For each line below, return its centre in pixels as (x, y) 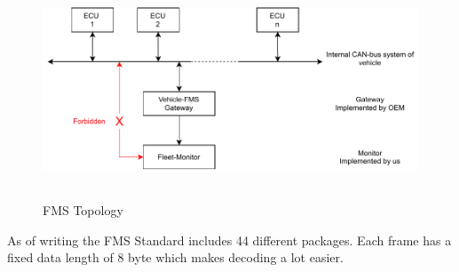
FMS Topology (83, 210)
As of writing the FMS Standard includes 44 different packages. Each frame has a (229, 240)
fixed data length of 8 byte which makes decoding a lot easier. (175, 257)
